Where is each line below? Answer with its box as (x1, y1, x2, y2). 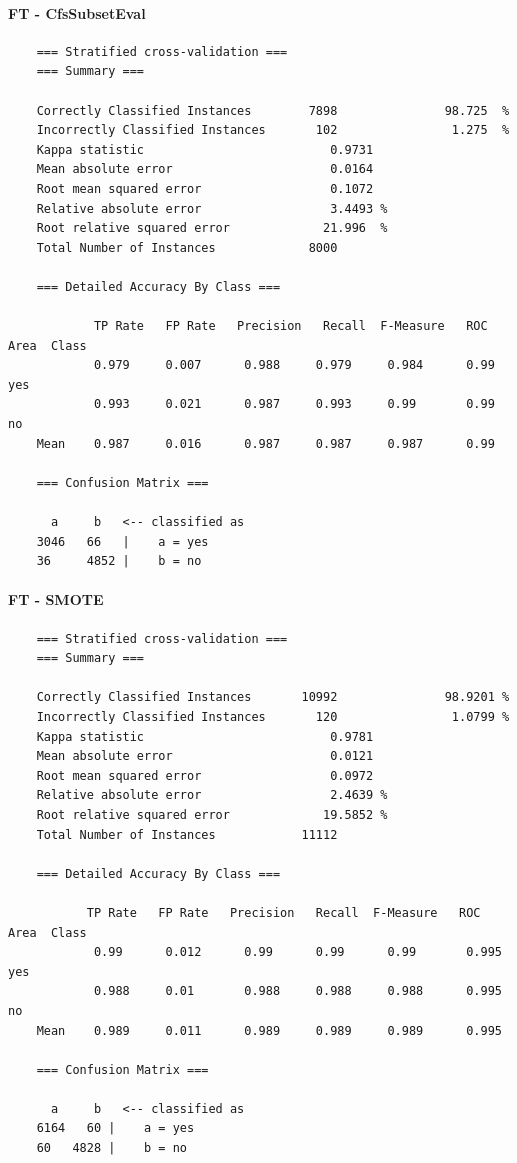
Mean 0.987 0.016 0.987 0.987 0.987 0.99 (36, 436, 495, 451)
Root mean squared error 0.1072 (36, 181, 374, 196)
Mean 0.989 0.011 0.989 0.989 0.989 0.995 (36, 1023, 502, 1038)
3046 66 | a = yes (36, 534, 209, 549)
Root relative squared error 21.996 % (36, 221, 388, 236)
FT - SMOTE (8, 589, 104, 610)
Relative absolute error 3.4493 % (36, 201, 388, 216)
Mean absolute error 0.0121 (36, 749, 374, 764)
